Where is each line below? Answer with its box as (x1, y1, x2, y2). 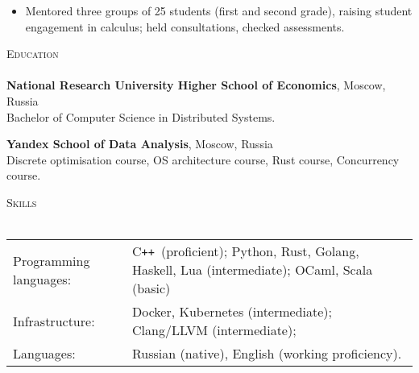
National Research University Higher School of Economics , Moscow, (6, 77, 386, 93)
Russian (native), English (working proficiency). (132, 344, 402, 363)
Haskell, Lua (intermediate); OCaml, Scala (132, 260, 373, 280)
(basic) (132, 279, 171, 298)
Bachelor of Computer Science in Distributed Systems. (6, 108, 276, 125)
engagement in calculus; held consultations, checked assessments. (25, 18, 345, 35)
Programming (13, 251, 90, 270)
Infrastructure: (13, 311, 95, 330)
